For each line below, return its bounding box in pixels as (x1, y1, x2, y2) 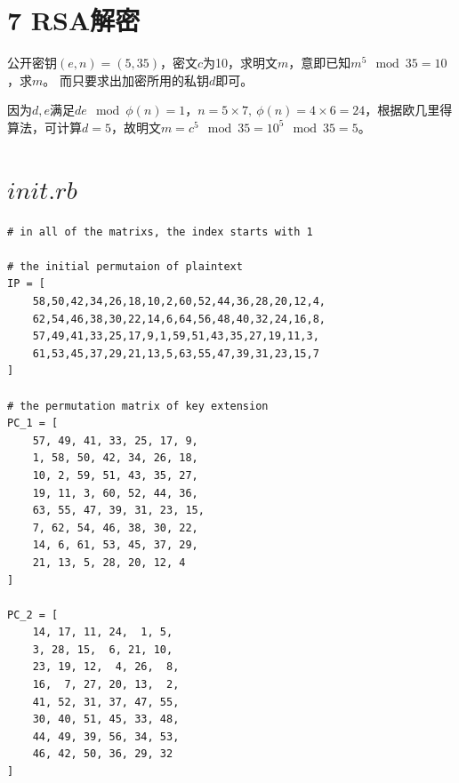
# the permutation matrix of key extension (7, 399, 269, 412)
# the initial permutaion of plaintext (7, 260, 243, 273)
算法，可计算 (7, 117, 82, 136)
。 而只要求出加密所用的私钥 (43, 70, 209, 89)
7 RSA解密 (7, 2, 141, 38)
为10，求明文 (203, 53, 278, 72)
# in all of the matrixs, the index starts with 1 (7, 225, 313, 238)
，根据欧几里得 (365, 100, 453, 119)
